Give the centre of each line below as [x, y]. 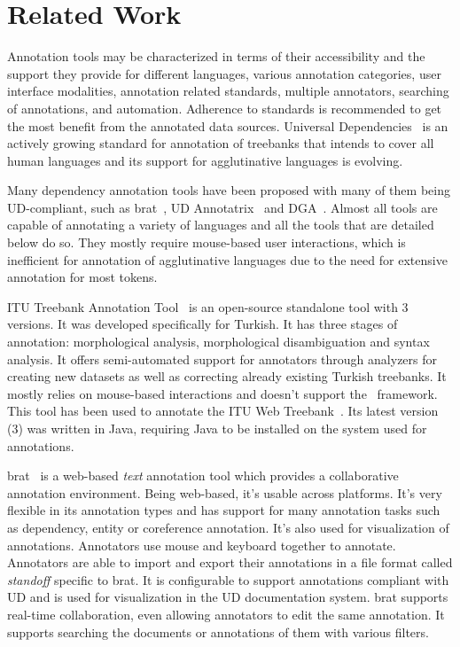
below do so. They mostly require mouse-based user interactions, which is [207, 242]
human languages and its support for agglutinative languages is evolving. [205, 160]
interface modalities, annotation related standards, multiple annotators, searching [228, 91]
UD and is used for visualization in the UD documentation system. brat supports [228, 597]
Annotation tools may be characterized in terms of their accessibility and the [216, 56]
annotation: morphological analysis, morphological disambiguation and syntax [218, 342]
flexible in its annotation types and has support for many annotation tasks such [224, 510]
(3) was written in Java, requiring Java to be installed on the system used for [217, 428]
